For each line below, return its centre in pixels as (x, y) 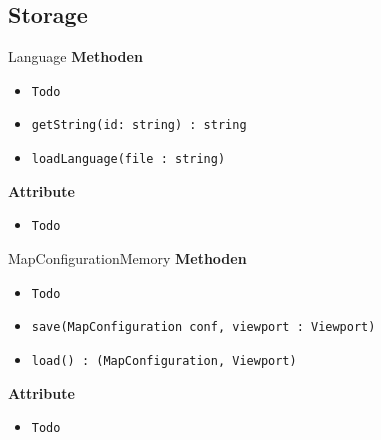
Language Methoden (75, 56)
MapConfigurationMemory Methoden (127, 258)
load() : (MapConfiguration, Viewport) (164, 360)
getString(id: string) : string (139, 125)
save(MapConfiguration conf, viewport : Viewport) (203, 327)
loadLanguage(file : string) (128, 159)
